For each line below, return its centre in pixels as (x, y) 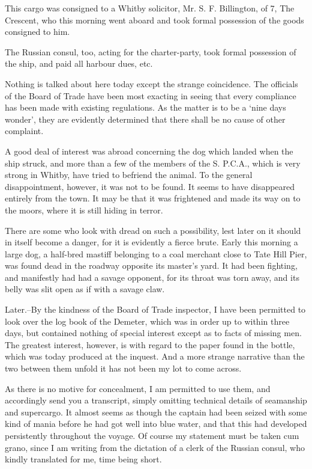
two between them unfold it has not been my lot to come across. (123, 368)
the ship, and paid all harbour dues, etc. (79, 63)
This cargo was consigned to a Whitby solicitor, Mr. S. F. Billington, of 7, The (150, 8)
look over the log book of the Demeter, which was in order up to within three (147, 321)
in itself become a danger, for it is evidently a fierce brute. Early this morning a (151, 242)
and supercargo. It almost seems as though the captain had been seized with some (156, 412)
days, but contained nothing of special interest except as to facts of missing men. (153, 333)
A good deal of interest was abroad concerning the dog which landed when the (149, 151)
